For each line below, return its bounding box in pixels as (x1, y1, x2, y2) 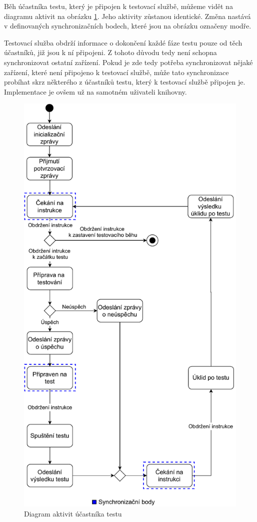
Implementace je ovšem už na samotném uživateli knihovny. (4, 86, 187, 97)
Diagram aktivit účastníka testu (24, 508, 122, 518)
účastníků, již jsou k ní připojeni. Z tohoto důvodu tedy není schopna (4, 47, 217, 58)
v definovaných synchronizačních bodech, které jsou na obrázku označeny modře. (4, 21, 251, 31)
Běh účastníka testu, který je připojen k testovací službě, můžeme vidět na (4, 1, 233, 11)
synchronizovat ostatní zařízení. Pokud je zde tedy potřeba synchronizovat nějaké (4, 57, 253, 67)
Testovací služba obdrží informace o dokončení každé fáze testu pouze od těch (4, 37, 242, 48)
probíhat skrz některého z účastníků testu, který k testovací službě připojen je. (4, 77, 245, 87)
